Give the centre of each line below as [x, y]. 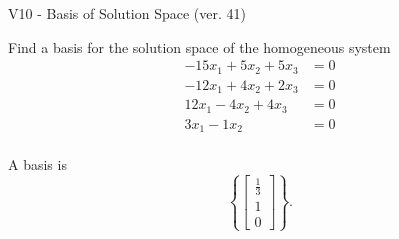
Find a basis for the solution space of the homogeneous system [199, 46]
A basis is [37, 164]
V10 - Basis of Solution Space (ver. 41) [127, 13]
